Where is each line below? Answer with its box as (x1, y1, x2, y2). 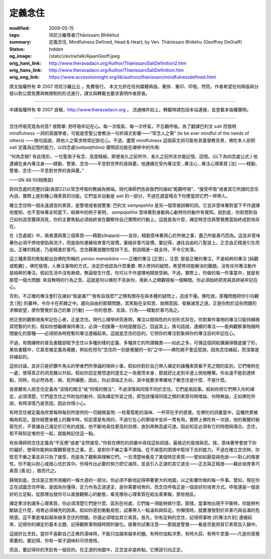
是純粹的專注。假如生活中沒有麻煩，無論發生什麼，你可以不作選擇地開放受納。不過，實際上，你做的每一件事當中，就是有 (9, 270, 260, 276)
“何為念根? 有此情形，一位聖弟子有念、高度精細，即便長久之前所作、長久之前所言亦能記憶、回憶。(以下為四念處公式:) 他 (9, 154, 258, 160)
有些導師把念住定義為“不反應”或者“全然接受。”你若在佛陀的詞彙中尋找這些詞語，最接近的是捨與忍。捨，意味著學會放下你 (9, 440, 257, 446)
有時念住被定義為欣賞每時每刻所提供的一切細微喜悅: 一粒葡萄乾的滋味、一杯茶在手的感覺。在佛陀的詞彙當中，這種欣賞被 (9, 409, 258, 415)
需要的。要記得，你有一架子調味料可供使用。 (9, 537, 102, 543)
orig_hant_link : (9, 60, 42, 66)
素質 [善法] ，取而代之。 (9, 468, 60, 474)
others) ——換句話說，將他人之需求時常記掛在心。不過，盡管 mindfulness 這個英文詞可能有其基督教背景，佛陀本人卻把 (9, 137, 255, 143)
